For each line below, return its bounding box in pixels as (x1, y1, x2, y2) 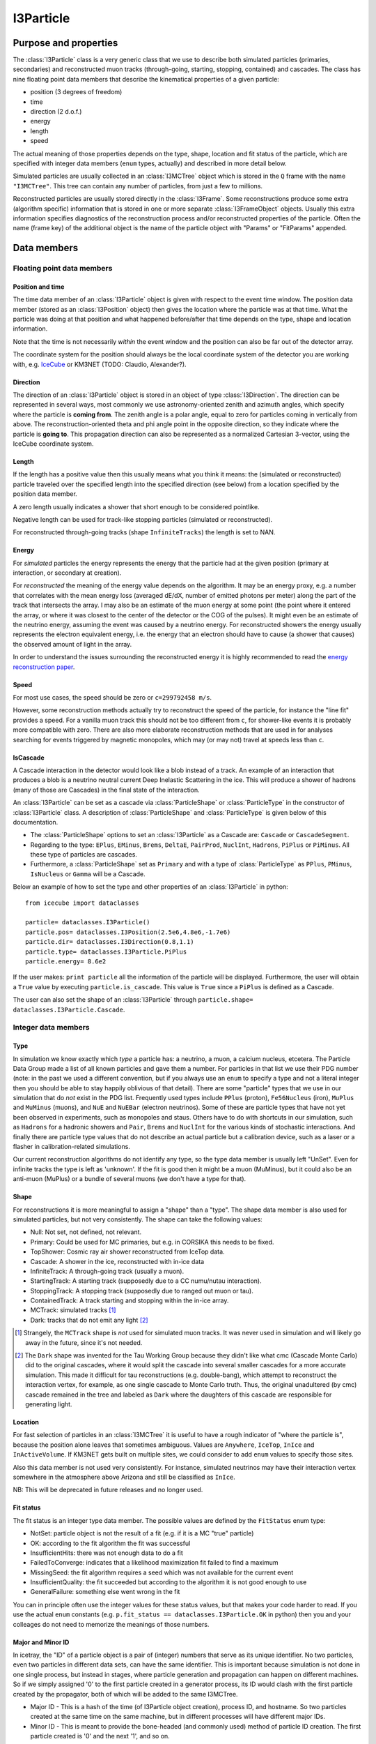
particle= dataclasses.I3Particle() (25, 918, 150, 926)
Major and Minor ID (13, 1638, 70, 1646)
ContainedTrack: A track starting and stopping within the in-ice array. (30, 1296, 229, 1305)
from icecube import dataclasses (25, 899, 139, 907)
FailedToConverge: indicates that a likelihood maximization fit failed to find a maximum (30, 1558, 279, 1567)
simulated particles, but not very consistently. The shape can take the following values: (13, 1215, 263, 1224)
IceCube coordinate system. (13, 439, 94, 448)
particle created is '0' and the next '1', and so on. (30, 1732, 170, 1741)
